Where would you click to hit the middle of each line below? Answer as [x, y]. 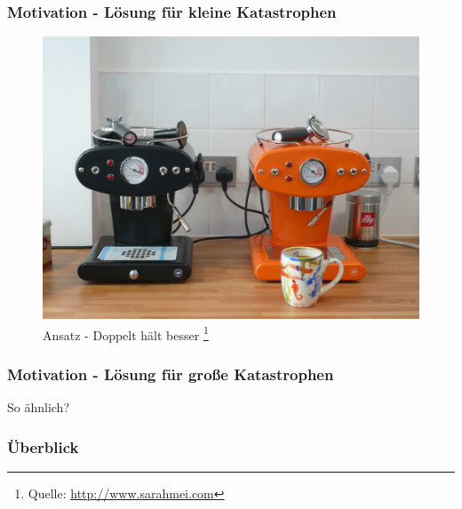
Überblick [43, 446]
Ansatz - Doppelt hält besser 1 [126, 333]
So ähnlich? [39, 407]
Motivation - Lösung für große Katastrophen [171, 374]
